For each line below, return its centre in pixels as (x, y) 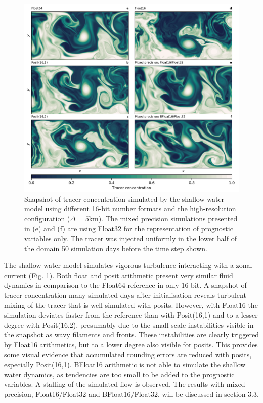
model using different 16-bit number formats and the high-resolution (130, 209)
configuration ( (47, 218)
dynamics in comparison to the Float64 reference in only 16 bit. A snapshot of (125, 285)
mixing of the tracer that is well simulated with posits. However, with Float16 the (131, 305)
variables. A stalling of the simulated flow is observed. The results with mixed (125, 384)
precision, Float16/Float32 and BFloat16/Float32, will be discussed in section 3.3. (131, 394)
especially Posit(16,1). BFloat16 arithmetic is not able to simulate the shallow (125, 364)
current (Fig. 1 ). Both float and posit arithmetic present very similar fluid (119, 275)
